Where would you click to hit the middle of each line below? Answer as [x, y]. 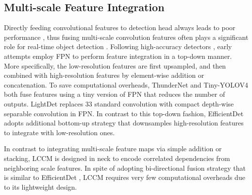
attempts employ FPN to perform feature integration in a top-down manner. [118, 56]
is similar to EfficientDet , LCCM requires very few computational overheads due [125, 177]
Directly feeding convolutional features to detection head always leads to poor [120, 27]
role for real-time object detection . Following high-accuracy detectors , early [118, 46]
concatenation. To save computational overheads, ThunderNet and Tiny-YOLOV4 [126, 84]
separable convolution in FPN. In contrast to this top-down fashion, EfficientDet [124, 113]
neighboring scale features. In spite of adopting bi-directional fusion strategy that [125, 168]
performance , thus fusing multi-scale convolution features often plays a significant [126, 37]
